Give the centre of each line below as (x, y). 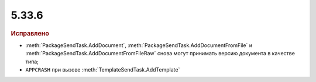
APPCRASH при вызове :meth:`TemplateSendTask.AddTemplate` (103, 69)
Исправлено (30, 33)
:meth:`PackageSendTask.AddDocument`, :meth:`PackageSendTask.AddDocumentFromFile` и (139, 45)
